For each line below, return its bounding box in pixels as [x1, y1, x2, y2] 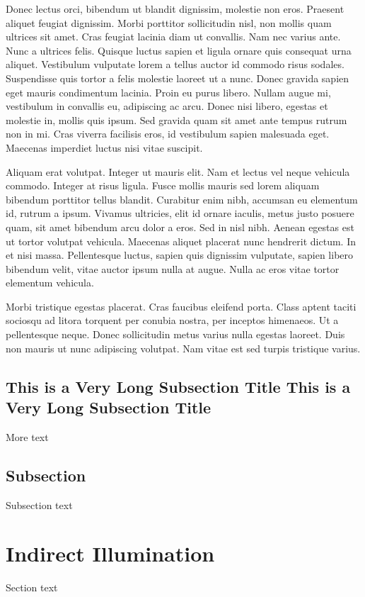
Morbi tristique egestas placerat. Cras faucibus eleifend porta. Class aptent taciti [6, 298, 357, 313]
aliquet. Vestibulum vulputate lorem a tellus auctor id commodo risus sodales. [6, 57, 344, 72]
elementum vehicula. [6, 275, 94, 290]
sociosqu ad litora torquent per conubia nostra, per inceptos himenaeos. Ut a [6, 313, 339, 328]
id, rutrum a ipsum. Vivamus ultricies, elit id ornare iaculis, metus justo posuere [6, 206, 354, 221]
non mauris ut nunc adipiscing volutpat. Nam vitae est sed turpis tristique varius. [6, 340, 361, 355]
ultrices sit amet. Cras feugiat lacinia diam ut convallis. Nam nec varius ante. [6, 29, 341, 44]
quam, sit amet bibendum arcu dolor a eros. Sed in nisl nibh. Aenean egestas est [6, 219, 354, 234]
